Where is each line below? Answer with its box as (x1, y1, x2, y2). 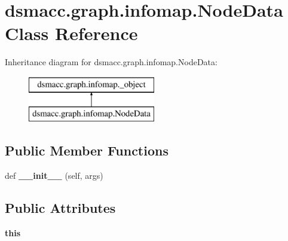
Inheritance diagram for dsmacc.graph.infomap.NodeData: (5, 56, 217, 68)
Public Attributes (5, 199, 116, 217)
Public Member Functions (5, 141, 168, 160)
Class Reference (5, 21, 138, 45)
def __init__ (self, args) (5, 169, 103, 182)
